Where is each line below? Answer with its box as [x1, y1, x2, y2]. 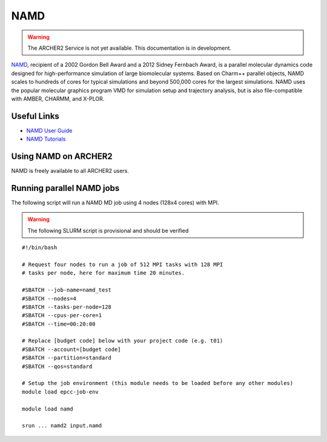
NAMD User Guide [26, 127, 73, 134]
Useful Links [11, 111, 60, 121]
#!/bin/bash [22, 244, 58, 251]
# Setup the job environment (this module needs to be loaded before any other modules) [22, 380, 294, 387]
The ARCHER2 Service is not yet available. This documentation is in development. [27, 44, 232, 52]
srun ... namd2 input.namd [22, 422, 102, 429]
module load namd [22, 405, 73, 412]
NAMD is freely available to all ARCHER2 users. [11, 167, 130, 175]
